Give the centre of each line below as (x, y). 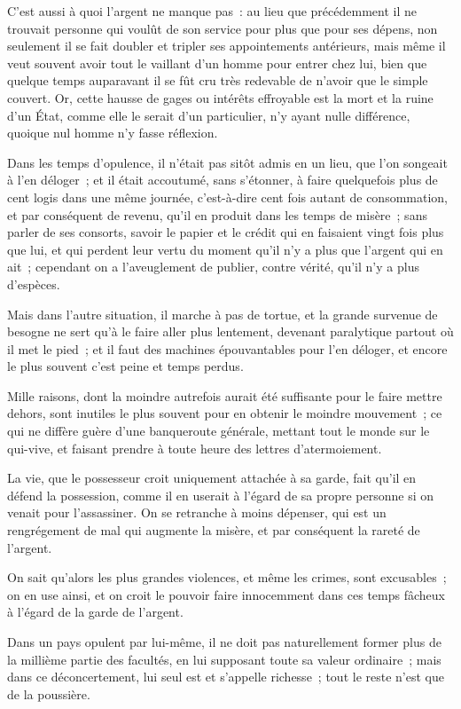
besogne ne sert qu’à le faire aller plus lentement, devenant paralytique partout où (230, 331)
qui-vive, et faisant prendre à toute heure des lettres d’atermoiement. (195, 448)
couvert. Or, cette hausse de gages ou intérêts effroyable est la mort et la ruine (220, 97)
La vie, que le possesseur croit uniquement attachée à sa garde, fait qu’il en (212, 478)
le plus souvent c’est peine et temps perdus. (125, 366)
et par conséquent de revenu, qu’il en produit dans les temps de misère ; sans (217, 214)
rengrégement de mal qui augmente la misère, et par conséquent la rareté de (214, 530)
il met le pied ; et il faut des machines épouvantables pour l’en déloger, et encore (227, 348)
